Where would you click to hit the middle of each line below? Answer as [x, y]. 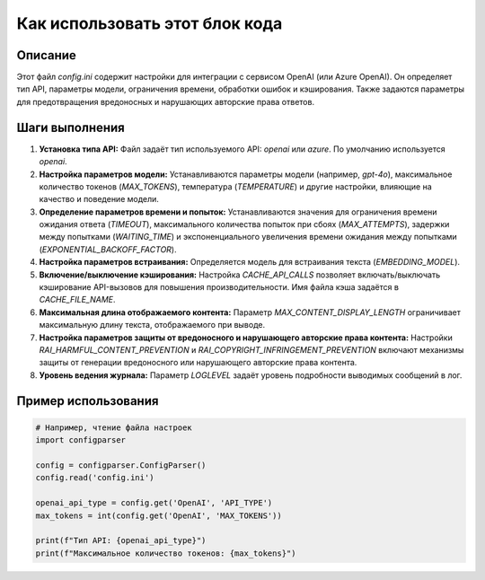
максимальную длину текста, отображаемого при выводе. [152, 325]
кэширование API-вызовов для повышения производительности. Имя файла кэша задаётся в [219, 287]
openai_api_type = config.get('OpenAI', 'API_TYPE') [154, 503]
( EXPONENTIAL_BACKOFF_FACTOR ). [108, 249]
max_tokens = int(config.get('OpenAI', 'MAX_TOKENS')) [159, 515]
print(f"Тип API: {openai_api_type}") [121, 540]
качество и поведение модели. [99, 199]
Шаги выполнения [71, 127]
